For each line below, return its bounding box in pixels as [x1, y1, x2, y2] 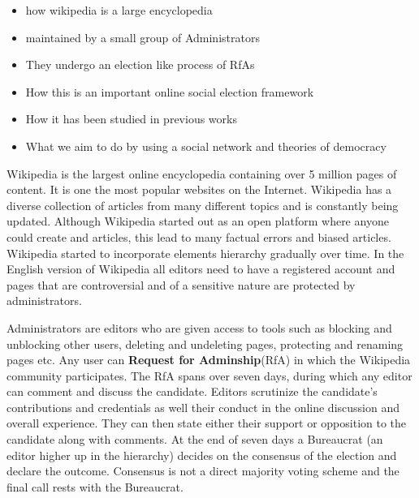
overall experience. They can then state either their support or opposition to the [6, 414, 407, 431]
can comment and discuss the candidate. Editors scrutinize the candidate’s [6, 383, 378, 400]
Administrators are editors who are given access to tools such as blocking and [6, 319, 392, 336]
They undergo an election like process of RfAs [25, 56, 255, 73]
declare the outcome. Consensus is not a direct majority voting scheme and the [6, 462, 400, 479]
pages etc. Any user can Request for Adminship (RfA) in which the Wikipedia [6, 351, 411, 368]
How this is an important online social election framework [25, 83, 314, 100]
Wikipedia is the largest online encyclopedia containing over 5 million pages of [6, 165, 397, 182]
